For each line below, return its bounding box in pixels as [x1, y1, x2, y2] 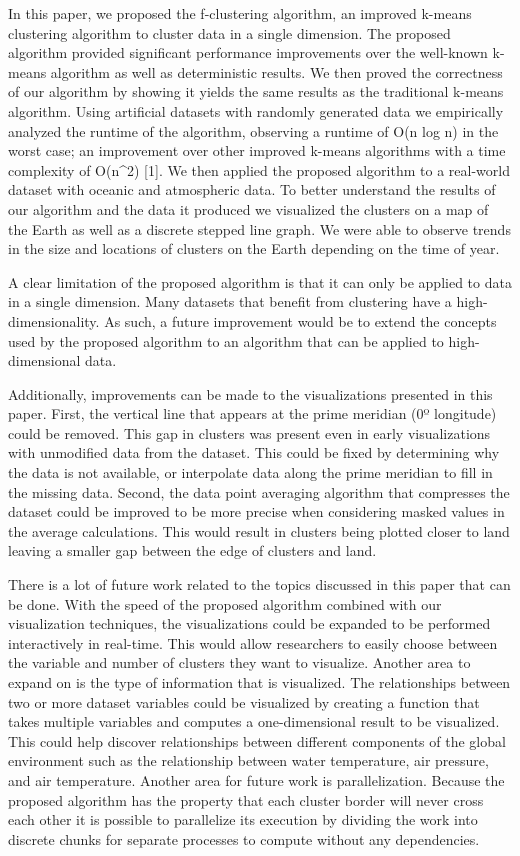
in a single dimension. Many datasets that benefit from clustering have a [8, 291, 452, 312]
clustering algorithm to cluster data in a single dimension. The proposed [8, 22, 451, 43]
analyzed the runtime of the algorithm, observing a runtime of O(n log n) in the [8, 120, 499, 141]
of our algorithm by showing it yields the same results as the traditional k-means [8, 81, 504, 102]
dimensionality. [8, 310, 100, 331]
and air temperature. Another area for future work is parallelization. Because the [8, 769, 505, 790]
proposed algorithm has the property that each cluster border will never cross [8, 789, 484, 810]
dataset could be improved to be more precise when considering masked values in [8, 501, 505, 522]
